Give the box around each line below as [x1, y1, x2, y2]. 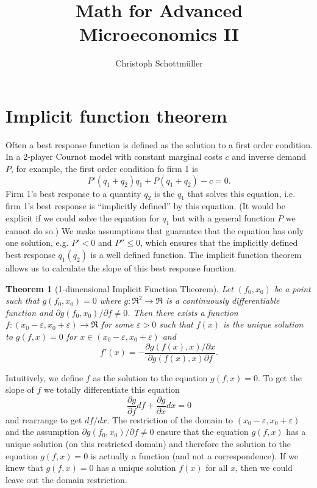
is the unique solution [223, 318, 304, 331]
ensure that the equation [157, 425, 249, 438]
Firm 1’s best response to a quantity [5, 187, 141, 199]
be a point [274, 282, 311, 295]
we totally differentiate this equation [43, 383, 180, 396]
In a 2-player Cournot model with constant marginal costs [5, 150, 223, 163]
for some [101, 318, 134, 331]
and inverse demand [232, 150, 307, 163]
